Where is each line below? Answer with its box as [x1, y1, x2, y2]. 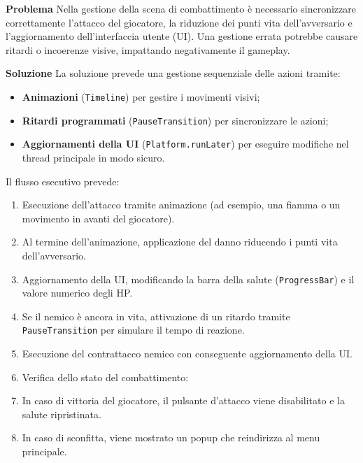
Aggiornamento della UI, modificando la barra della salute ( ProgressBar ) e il [22, 271, 355, 286]
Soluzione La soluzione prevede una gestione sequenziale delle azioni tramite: [6, 66, 341, 80]
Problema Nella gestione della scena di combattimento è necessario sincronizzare [6, 1, 356, 15]
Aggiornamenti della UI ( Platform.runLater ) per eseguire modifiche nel [22, 136, 349, 151]
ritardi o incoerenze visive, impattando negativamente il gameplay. [6, 42, 290, 57]
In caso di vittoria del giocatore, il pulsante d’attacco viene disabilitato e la [22, 393, 345, 408]
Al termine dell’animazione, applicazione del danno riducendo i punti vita [22, 234, 338, 249]
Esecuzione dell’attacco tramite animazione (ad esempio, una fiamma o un [22, 197, 341, 212]
